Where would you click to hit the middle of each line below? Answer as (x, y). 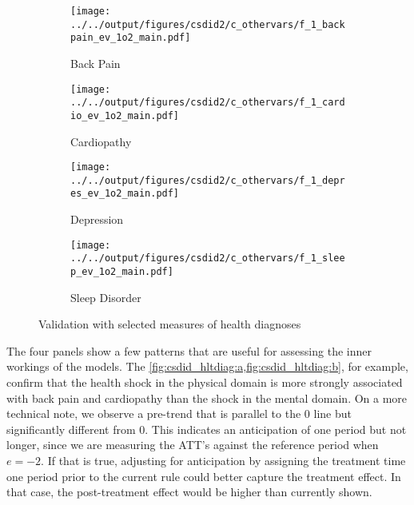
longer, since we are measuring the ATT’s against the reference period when (193, 445)
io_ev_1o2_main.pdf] (125, 115)
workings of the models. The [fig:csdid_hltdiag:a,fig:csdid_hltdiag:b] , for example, (207, 366)
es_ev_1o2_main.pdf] (125, 194)
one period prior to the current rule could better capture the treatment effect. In (204, 476)
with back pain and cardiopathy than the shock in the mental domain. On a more (207, 398)
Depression (97, 219)
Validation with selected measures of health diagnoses (170, 324)
